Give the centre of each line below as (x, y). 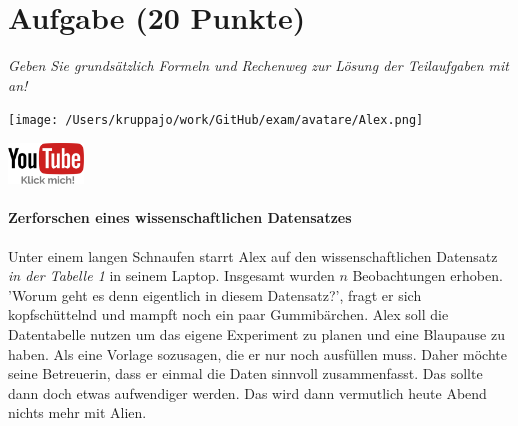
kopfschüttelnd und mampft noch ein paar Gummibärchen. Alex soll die (228, 314)
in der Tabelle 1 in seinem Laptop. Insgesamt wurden (171, 275)
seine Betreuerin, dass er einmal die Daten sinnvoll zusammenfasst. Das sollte (245, 373)
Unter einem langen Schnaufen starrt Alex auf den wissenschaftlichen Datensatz (253, 255)
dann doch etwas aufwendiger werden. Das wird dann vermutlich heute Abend (247, 392)
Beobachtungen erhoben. (427, 275)
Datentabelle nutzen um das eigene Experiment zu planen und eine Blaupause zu (256, 333)
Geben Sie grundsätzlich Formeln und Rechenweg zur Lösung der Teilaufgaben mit (258, 65)
